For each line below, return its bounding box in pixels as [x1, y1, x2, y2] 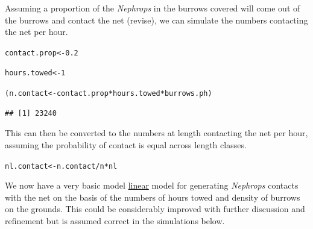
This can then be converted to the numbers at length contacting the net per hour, [5, 127, 308, 139]
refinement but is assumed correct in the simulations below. [5, 214, 225, 227]
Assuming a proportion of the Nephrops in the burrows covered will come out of [5, 2, 300, 14]
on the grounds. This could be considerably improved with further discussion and [5, 202, 305, 215]
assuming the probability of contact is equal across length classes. [5, 138, 247, 151]
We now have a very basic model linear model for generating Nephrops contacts [5, 179, 299, 192]
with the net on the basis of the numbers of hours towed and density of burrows [5, 190, 300, 203]
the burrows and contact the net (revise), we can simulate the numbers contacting [5, 13, 308, 26]
